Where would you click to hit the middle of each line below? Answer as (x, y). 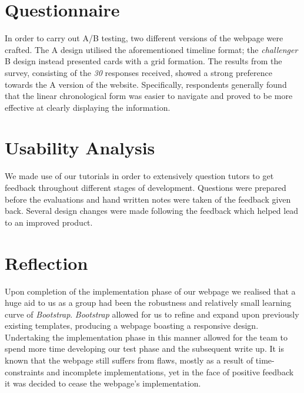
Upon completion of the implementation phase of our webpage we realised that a (150, 291)
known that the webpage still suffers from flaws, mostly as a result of (129, 360)
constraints (24, 371)
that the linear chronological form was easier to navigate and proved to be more (149, 96)
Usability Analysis (80, 148)
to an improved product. (49, 222)
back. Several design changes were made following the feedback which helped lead (152, 211)
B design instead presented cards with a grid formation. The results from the (143, 61)
